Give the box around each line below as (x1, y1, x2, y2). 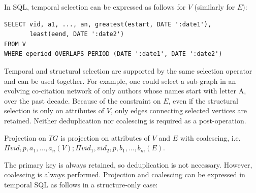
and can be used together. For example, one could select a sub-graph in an (4, 75, 236, 86)
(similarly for (194, 2, 235, 12)
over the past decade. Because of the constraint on (4, 95, 161, 106)
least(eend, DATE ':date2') (29, 30, 124, 38)
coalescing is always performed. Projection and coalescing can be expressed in (4, 169, 245, 180)
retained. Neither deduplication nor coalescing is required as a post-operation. (4, 115, 246, 125)
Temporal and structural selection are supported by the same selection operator (4, 65, 252, 76)
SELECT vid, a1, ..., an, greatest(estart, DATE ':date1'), (4, 20, 212, 28)
